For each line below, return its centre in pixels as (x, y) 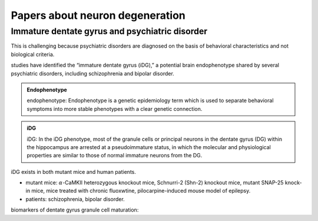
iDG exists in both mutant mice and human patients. (74, 171)
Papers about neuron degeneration (98, 15)
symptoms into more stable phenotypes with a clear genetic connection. (115, 108)
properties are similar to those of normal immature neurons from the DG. (115, 156)
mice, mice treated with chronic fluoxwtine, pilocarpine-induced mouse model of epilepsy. (141, 191)
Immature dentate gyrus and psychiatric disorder (109, 31)
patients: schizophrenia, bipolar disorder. (75, 199)
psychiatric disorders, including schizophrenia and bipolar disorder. (93, 73)
